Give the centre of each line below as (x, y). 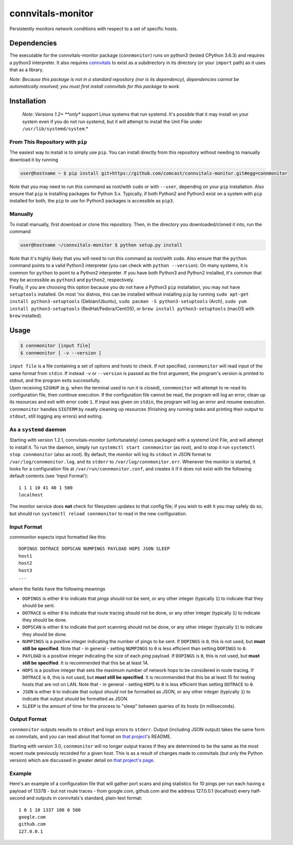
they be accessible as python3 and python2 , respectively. (72, 280)
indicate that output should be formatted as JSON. (75, 699)
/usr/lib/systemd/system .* (55, 129)
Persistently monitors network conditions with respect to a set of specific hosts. (94, 29)
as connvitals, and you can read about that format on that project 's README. (90, 737)
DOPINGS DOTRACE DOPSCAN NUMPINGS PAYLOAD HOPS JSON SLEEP (94, 549)
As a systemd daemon (38, 429)
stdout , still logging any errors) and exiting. (56, 416)
